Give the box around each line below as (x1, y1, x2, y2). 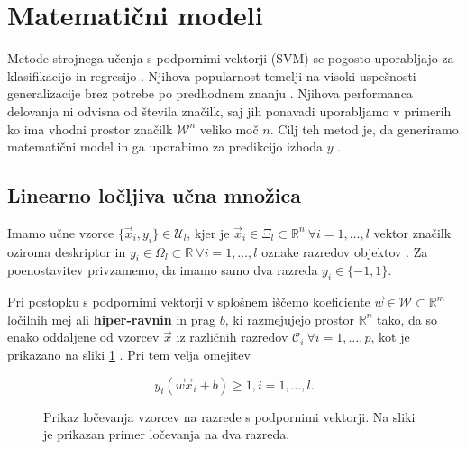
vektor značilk (373, 223, 452, 242)
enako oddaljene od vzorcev (7, 327, 160, 346)
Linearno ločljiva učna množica (7, 181, 301, 209)
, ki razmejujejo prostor (224, 309, 355, 328)
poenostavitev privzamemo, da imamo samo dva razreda (7, 261, 318, 279)
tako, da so (376, 309, 437, 328)
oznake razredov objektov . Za (261, 242, 428, 261)
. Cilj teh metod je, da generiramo (270, 119, 459, 138)
